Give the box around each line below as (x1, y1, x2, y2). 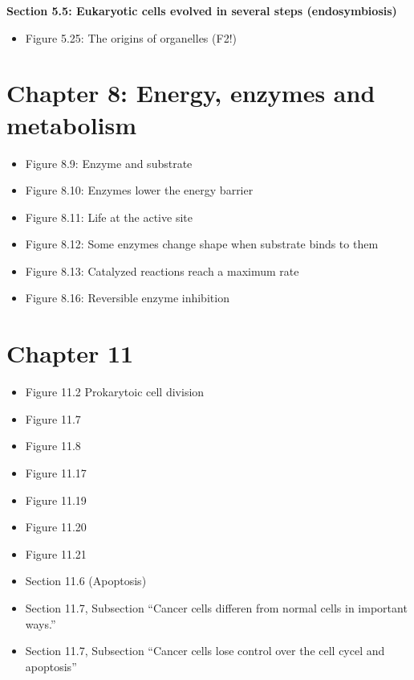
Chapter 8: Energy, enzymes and (6, 76, 375, 109)
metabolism (6, 108, 137, 141)
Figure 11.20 (25, 518, 87, 535)
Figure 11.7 (25, 410, 81, 427)
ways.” (25, 615, 56, 632)
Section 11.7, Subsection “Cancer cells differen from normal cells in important (25, 599, 408, 616)
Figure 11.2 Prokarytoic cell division (25, 383, 205, 400)
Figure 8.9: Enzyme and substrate (25, 154, 193, 171)
